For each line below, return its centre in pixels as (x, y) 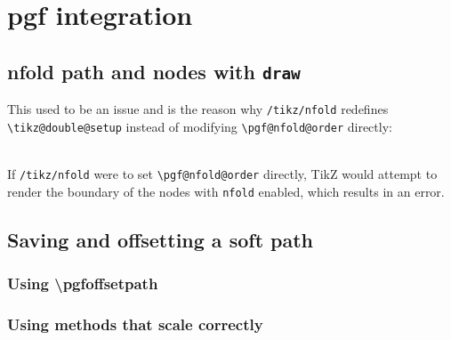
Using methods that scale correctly (135, 324)
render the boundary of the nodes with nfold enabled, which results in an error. (226, 191)
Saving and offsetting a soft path (161, 239)
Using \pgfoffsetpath (83, 283)
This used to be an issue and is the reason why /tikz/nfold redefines (198, 109)
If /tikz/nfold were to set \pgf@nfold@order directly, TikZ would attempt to (222, 174)
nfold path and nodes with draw (154, 71)
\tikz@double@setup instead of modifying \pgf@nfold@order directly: (200, 126)
